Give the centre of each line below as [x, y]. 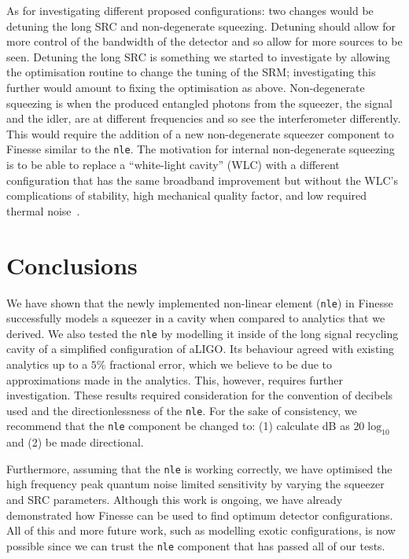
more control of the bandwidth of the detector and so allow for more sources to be [204, 41]
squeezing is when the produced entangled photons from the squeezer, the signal [199, 103]
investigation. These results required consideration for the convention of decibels [200, 395]
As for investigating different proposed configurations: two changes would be [190, 10]
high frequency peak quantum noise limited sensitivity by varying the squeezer [195, 484]
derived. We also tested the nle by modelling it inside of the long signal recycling [203, 333]
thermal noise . [43, 210]
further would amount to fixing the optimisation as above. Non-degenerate [186, 87]
